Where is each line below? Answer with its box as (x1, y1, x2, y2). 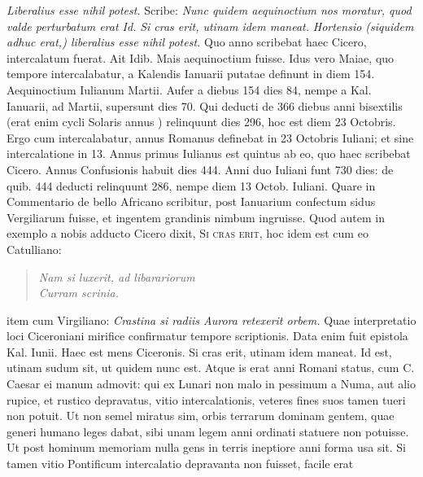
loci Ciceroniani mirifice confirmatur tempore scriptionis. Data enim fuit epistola (7, 327, 408, 344)
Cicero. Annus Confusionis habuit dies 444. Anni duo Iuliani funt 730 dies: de (7, 160, 394, 177)
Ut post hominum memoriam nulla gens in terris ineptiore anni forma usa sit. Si (7, 439, 406, 456)
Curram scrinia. (38, 284, 120, 301)
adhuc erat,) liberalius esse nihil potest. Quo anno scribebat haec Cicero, (7, 33, 367, 50)
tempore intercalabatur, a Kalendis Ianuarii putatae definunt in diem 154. (7, 65, 375, 82)
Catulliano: (7, 240, 62, 257)
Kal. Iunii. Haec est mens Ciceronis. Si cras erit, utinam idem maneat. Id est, (7, 343, 392, 360)
